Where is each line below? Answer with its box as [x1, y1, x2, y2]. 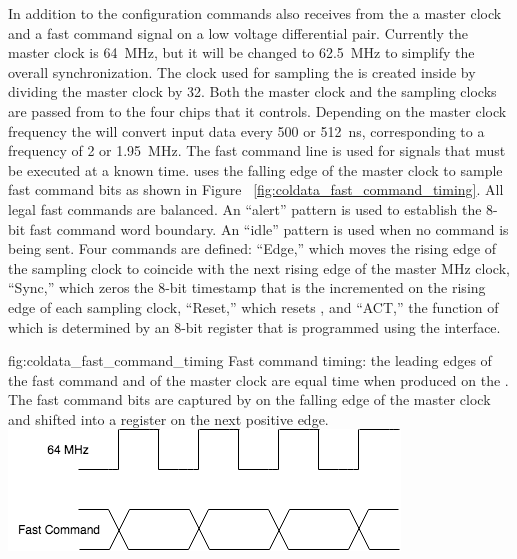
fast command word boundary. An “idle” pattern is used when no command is [29, 218, 509, 239]
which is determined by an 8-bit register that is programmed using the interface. [8, 316, 501, 337]
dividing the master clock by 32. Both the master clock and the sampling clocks [8, 81, 497, 102]
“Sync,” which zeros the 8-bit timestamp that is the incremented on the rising [8, 277, 486, 298]
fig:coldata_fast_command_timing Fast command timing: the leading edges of [8, 350, 492, 371]
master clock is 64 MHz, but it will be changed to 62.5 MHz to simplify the [8, 42, 475, 63]
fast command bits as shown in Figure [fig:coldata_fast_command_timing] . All [8, 179, 504, 200]
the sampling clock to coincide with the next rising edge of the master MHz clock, [8, 257, 510, 278]
